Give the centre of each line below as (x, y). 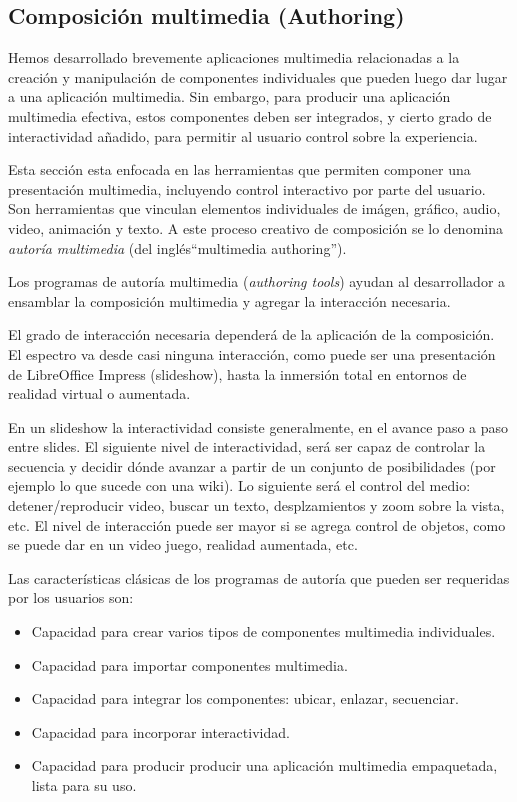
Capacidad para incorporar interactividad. (160, 731)
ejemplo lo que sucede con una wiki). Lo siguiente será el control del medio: (239, 485)
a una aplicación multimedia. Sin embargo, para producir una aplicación (229, 96)
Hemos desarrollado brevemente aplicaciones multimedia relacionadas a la (234, 57)
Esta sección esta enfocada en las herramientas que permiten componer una (239, 169)
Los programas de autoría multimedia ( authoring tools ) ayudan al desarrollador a (257, 281)
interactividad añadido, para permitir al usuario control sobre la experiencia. (243, 135)
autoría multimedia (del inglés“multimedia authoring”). (177, 247)
